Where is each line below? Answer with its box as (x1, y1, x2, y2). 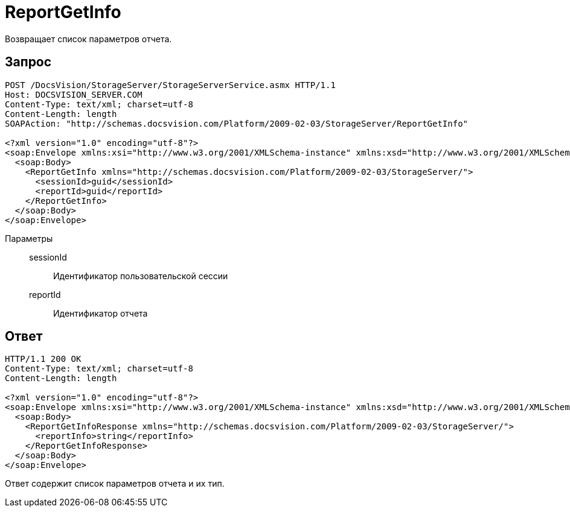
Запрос (5, 54, 52, 70)
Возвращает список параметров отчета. (5, 33, 172, 44)
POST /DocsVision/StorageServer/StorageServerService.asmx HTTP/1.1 (5, 80, 336, 90)
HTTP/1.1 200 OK (5, 354, 82, 364)
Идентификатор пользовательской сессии (53, 270, 228, 281)
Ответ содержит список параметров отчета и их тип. (5, 478, 225, 489)
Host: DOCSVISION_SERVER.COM (5, 89, 142, 100)
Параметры (5, 233, 53, 244)
